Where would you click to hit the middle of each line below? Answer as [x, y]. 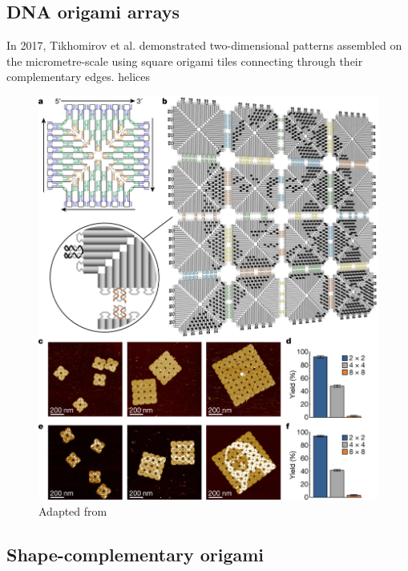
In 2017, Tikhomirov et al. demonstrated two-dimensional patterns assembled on [204, 45]
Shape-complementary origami [135, 554]
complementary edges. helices [79, 77]
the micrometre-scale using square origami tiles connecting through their [185, 61]
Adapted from [73, 510]
